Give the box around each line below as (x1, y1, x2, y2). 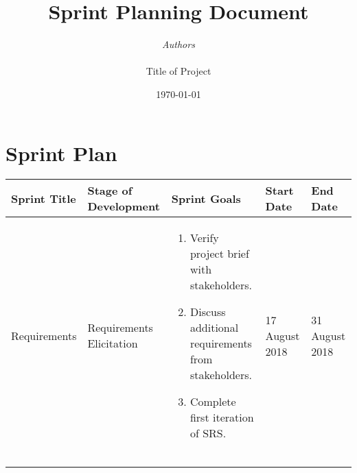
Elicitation (87, 335, 138, 352)
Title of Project (146, 64, 211, 78)
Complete (189, 393, 236, 410)
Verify (189, 230, 219, 246)
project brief (189, 245, 249, 262)
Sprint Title (11, 190, 76, 206)
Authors (162, 37, 195, 51)
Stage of (87, 182, 133, 199)
